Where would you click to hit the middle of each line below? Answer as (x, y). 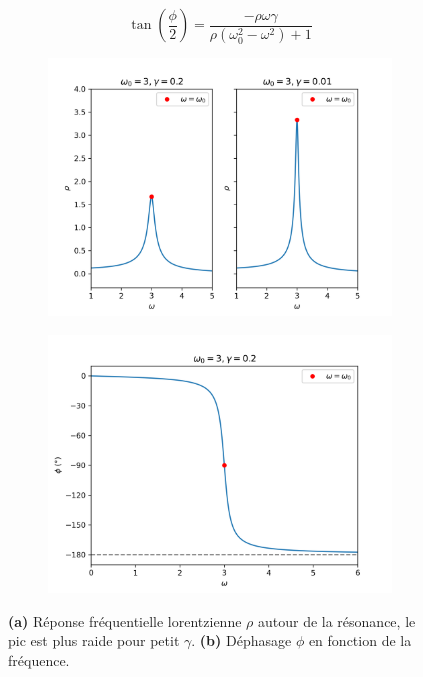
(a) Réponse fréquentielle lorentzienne (125, 620)
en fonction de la (360, 640)
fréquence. (39, 659)
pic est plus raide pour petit (94, 640)
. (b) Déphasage (241, 640)
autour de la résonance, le (336, 620)
